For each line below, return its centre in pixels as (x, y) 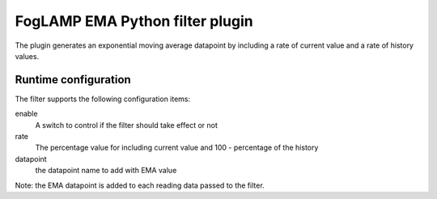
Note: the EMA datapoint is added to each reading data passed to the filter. (140, 185)
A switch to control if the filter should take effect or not (127, 125)
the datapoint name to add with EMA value (106, 171)
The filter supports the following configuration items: (103, 99)
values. (27, 56)
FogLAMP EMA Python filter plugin (134, 21)
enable (26, 114)
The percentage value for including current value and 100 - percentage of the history (177, 148)
